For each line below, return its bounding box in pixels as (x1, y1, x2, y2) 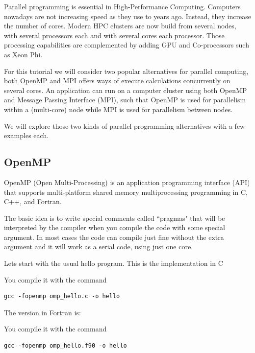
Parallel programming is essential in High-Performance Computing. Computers (4, 1, 241, 11)
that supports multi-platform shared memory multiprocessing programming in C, (4, 187, 248, 197)
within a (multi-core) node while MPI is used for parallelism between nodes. (4, 104, 233, 114)
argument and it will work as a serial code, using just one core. (4, 241, 193, 252)
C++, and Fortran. (4, 196, 62, 207)
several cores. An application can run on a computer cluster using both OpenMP (4, 85, 247, 95)
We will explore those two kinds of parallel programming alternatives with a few (4, 120, 245, 131)
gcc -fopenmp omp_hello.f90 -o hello (4, 342, 127, 350)
